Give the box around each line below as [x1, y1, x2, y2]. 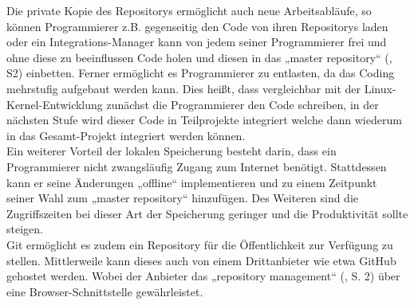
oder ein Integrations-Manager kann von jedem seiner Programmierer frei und [6, 33, 387, 50]
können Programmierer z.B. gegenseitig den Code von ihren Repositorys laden [6, 18, 388, 34]
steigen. [6, 221, 43, 237]
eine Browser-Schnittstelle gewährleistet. [6, 283, 203, 299]
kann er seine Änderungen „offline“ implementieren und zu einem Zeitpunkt [6, 174, 377, 190]
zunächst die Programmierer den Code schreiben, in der [106, 96, 379, 112]
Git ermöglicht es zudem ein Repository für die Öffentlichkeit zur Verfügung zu [6, 236, 393, 252]
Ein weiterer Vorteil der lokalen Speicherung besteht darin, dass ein [6, 143, 337, 159]
